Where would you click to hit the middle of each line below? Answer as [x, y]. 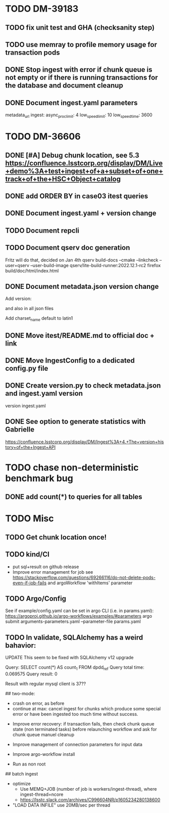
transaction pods [33, 52]
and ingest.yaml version [44, 393]
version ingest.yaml [26, 406]
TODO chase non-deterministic [72, 467]
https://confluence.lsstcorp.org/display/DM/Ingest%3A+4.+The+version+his [84, 442]
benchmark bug [39, 478]
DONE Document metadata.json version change [82, 286]
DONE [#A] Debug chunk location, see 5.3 [72, 155]
